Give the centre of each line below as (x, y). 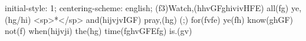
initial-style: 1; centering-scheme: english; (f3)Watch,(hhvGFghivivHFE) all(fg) (147, 8)
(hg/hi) (18, 19)
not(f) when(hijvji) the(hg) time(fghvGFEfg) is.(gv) (98, 31)
